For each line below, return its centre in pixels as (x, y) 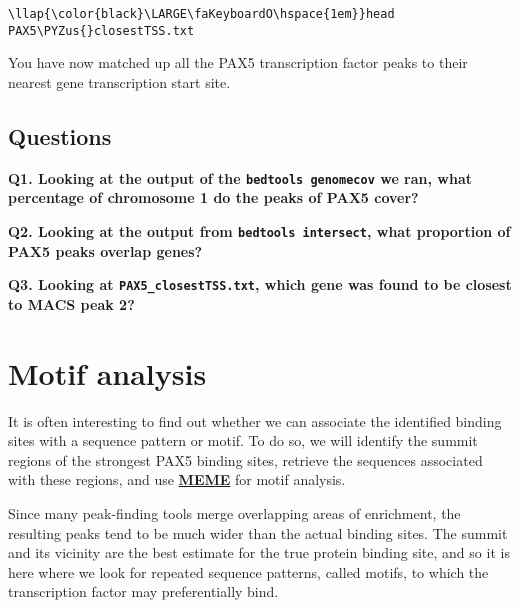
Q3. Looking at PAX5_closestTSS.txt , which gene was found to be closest (260, 284)
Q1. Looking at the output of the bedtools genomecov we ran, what (240, 177)
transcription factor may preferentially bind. (143, 591)
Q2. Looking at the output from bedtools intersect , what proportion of (259, 230)
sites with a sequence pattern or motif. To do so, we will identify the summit (243, 440)
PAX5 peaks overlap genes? (105, 250)
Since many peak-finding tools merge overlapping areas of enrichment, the (234, 512)
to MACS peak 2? (71, 303)
